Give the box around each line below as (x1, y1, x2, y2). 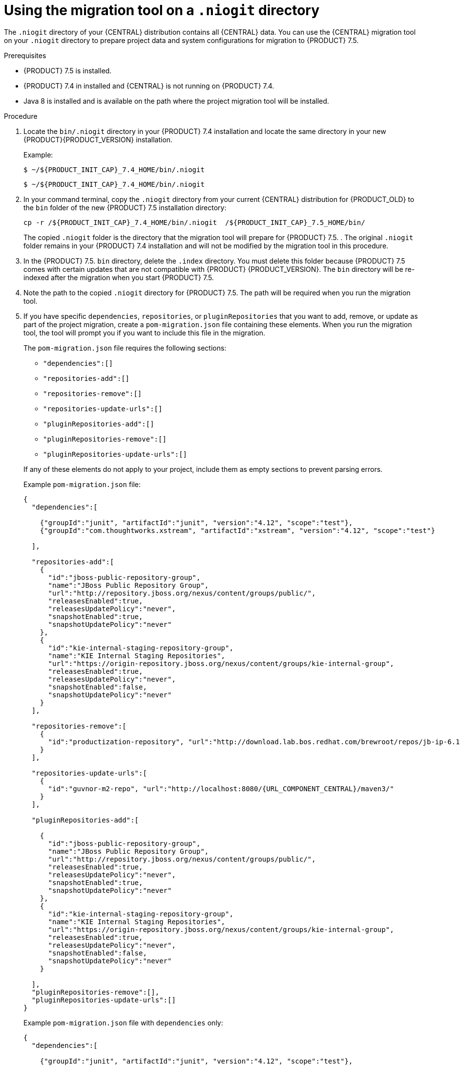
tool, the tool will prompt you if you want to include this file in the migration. (23, 328, 266, 337)
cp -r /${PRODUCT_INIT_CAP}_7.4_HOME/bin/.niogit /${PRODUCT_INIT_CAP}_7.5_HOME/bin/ (23, 218, 365, 226)
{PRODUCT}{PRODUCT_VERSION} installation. (23, 135, 173, 144)
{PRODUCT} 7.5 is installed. (23, 66, 112, 75)
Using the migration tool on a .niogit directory (4, 2, 320, 19)
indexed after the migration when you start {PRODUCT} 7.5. (23, 273, 214, 282)
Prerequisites (4, 51, 46, 60)
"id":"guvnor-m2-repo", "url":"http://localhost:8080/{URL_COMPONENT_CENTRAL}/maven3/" (48, 784, 394, 793)
